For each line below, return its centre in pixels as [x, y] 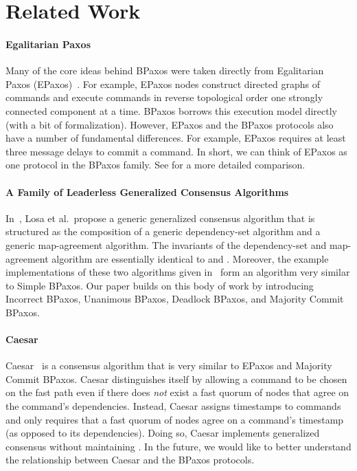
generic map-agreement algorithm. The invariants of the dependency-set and [166, 244]
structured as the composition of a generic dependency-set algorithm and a [163, 231]
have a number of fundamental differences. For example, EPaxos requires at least [176, 138]
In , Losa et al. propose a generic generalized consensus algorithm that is [160, 218]
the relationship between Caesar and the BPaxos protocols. [130, 460]
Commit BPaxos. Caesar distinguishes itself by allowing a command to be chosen [176, 379]
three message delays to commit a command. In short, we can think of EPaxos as [176, 151]
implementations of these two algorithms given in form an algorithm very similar [178, 272]
